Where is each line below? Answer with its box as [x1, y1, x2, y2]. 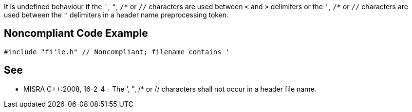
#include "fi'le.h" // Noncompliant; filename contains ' [4, 48, 230, 56]
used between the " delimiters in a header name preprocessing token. [4, 11, 229, 19]
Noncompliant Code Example [4, 27, 148, 40]
